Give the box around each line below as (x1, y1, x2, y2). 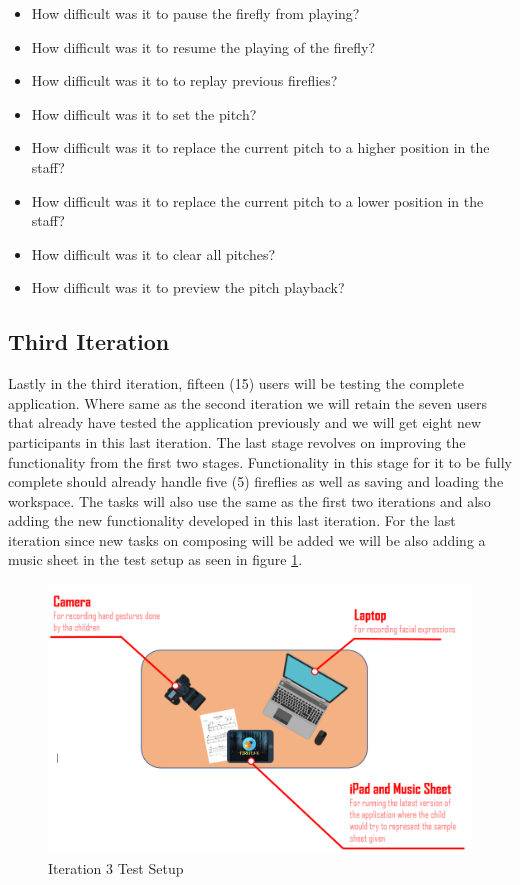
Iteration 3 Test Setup (48, 858, 184, 879)
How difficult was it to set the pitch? (31, 103, 257, 124)
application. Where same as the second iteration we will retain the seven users (8, 392, 487, 413)
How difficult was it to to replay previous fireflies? (31, 70, 338, 91)
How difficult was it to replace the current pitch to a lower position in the (31, 190, 484, 211)
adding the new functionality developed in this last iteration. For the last (8, 510, 456, 531)
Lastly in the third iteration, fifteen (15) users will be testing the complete (8, 373, 465, 394)
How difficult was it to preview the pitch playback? (31, 277, 345, 298)
